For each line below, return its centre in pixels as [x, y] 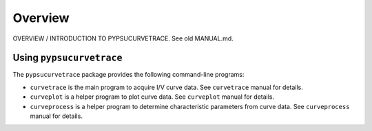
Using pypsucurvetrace [68, 58]
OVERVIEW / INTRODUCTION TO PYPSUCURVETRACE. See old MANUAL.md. [123, 38]
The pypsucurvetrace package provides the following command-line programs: [128, 75]
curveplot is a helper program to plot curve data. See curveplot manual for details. [152, 97]
